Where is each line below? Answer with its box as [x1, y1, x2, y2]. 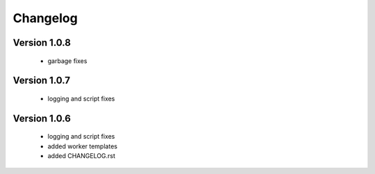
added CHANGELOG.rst [47, 152, 116, 160]
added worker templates [47, 142, 118, 150]
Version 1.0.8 [12, 37, 71, 49]
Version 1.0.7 [12, 75, 71, 87]
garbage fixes [47, 56, 87, 65]
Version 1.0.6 [12, 112, 71, 124]
